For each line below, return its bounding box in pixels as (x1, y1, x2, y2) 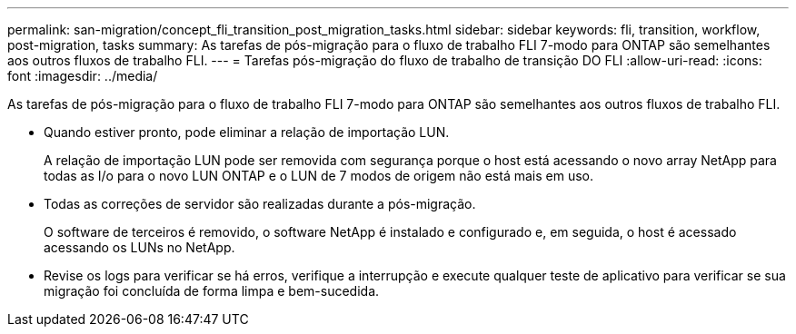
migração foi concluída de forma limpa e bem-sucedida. (44, 283, 380, 299)
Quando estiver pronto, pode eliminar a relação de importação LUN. (44, 124, 450, 140)
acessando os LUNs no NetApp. (44, 240, 235, 255)
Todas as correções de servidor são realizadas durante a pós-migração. (44, 196, 476, 211)
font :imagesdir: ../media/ (7, 68, 158, 83)
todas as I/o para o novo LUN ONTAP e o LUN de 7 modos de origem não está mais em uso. (44, 168, 593, 183)
